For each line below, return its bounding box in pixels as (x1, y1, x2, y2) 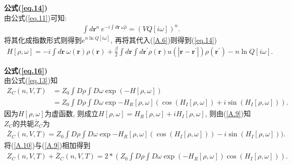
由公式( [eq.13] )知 (4, 75, 58, 86)
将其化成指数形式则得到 (4, 34, 82, 45)
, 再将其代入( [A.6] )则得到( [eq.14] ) (110, 34, 217, 45)
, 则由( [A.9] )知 (205, 108, 251, 119)
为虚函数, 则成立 (44, 108, 99, 119)
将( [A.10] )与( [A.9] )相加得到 (4, 140, 91, 150)
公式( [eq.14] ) (4, 3, 47, 13)
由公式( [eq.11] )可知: (4, 12, 67, 23)
